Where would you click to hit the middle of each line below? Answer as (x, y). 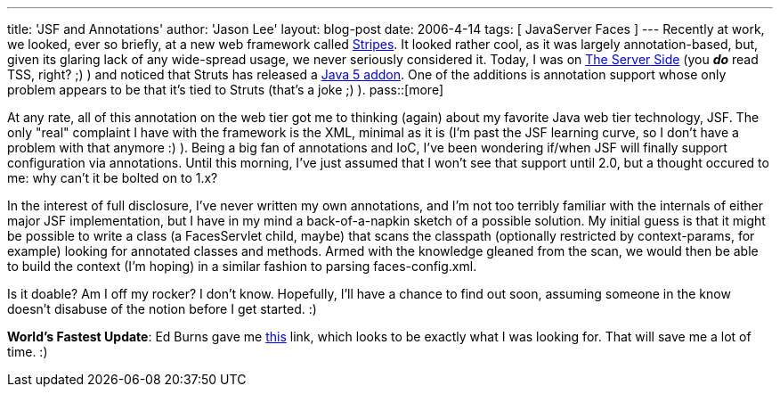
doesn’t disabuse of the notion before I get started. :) (162, 309)
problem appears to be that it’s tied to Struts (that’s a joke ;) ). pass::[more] (225, 90)
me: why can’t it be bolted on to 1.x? (113, 178)
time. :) (28, 352)
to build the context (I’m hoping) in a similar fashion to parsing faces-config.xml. (242, 266)
